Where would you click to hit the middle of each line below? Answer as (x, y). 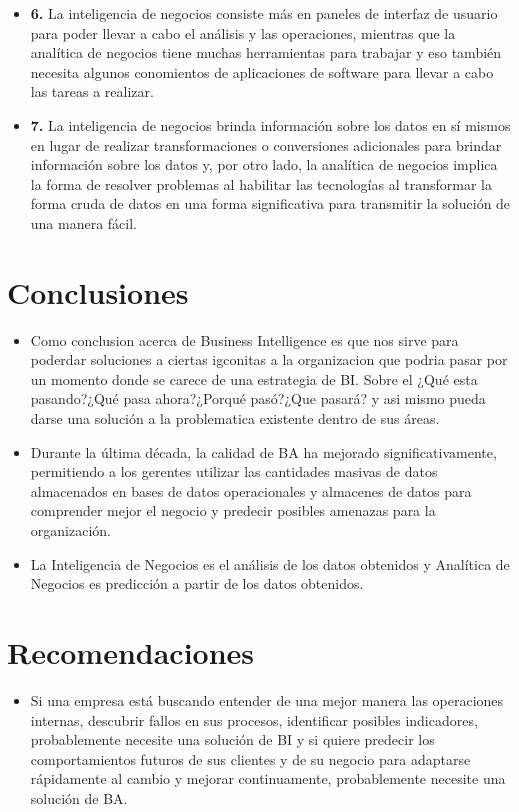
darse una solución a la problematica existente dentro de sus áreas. (235, 418)
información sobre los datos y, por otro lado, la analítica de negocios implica (264, 164)
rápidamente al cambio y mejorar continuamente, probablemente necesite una (268, 778)
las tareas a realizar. (92, 91)
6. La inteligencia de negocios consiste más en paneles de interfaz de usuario (264, 13)
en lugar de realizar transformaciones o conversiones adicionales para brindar (266, 144)
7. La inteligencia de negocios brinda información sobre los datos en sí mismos (270, 124)
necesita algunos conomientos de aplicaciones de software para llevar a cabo (262, 71)
